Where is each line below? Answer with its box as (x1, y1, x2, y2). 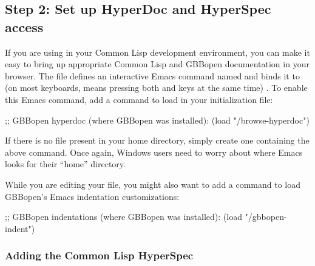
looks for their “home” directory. (5, 158, 126, 170)
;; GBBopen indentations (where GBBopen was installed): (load (5, 210, 242, 223)
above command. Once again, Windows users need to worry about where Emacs (5, 145, 303, 158)
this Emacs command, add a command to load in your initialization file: (5, 93, 273, 105)
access (5, 17, 44, 36)
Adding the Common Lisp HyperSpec (5, 248, 194, 263)
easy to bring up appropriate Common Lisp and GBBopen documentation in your (5, 58, 310, 70)
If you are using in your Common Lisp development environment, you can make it (5, 45, 310, 58)
